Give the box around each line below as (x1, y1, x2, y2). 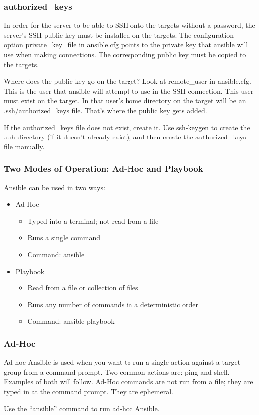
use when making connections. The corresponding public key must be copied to (4, 49, 246, 59)
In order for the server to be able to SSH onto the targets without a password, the (4, 20, 255, 30)
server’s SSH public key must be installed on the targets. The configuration (4, 29, 234, 40)
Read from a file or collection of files (27, 282, 138, 293)
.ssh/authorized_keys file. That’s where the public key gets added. (4, 105, 207, 115)
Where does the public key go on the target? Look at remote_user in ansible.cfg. (4, 76, 252, 86)
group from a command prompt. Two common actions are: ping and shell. (4, 366, 230, 377)
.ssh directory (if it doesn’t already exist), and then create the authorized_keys (4, 132, 246, 142)
